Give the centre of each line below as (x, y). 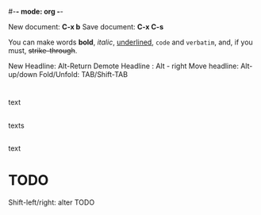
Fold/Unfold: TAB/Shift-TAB (84, 74)
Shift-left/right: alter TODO (52, 202)
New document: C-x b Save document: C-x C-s (86, 27)
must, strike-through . (43, 50)
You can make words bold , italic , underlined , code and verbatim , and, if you (131, 42)
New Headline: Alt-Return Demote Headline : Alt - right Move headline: (124, 66)
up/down (23, 74)
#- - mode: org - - (36, 12)
